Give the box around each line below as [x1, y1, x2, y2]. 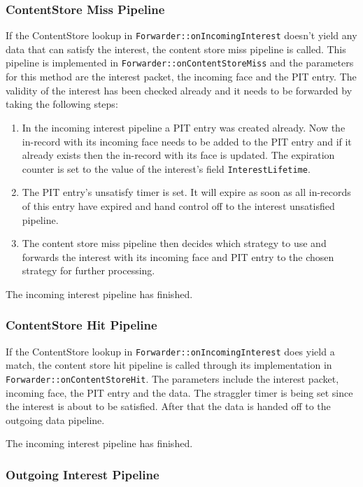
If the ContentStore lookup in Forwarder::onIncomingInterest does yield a [6, 344, 335, 358]
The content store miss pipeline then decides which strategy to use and [22, 236, 327, 250]
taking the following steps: [6, 97, 118, 111]
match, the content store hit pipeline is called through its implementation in [6, 358, 332, 372]
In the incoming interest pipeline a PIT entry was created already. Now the [22, 120, 346, 134]
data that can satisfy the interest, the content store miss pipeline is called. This [6, 41, 346, 56]
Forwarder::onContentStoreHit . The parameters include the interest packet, [6, 371, 339, 386]
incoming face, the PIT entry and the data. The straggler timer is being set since [6, 385, 353, 400]
